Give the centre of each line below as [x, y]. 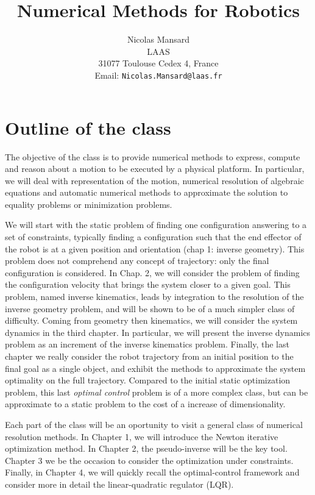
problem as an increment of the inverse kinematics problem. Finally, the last [147, 344]
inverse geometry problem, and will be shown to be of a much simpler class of [150, 308]
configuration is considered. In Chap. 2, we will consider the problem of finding [152, 272]
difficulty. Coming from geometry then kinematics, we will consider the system [151, 320]
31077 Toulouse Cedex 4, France [158, 63]
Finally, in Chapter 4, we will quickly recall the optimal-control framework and [152, 472]
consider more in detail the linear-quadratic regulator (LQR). [119, 484]
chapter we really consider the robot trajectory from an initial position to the [149, 356]
